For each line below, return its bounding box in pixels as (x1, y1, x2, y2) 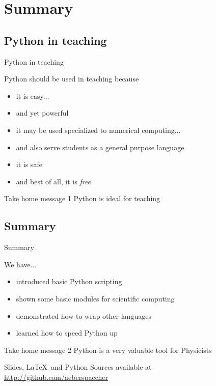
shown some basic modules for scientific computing (16, 293, 175, 304)
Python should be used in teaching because (4, 73, 139, 84)
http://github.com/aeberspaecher (4, 371, 108, 382)
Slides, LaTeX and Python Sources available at (4, 362, 152, 372)
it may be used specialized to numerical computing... (16, 124, 181, 135)
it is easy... (16, 90, 49, 101)
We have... (4, 259, 37, 269)
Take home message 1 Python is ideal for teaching (4, 193, 160, 204)
